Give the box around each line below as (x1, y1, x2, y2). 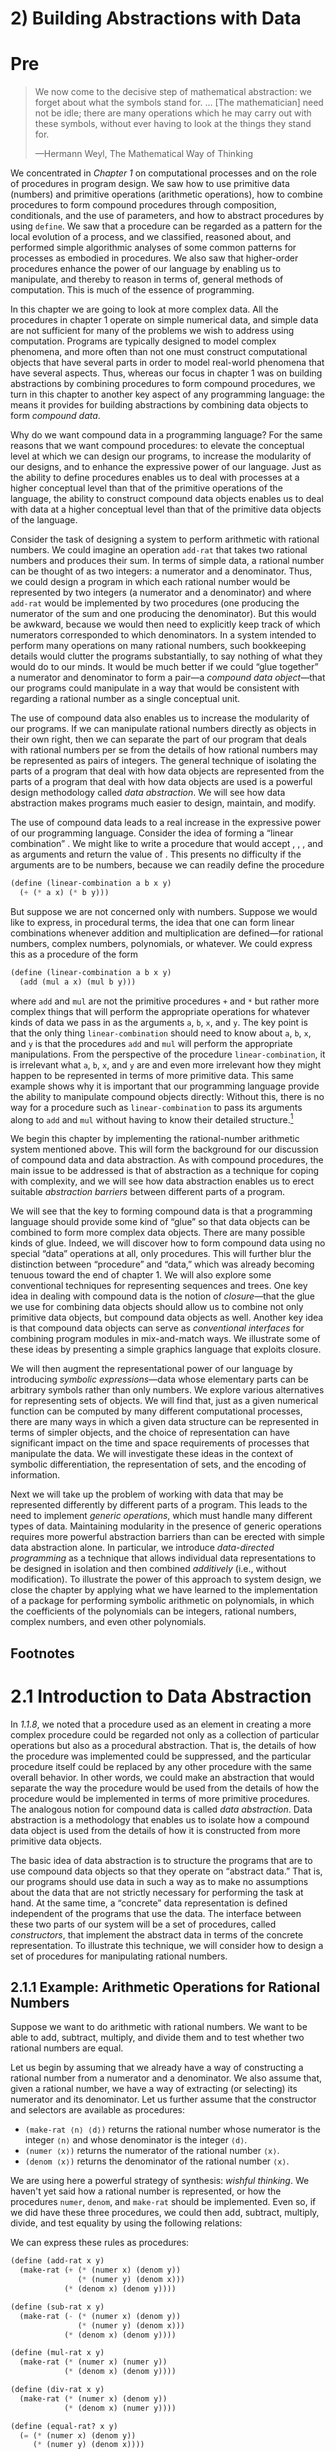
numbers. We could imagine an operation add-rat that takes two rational (10, 544, 308, 556)
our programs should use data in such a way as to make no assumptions (10, 1875, 309, 1887)
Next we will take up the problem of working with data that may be (10, 1488, 284, 1501)
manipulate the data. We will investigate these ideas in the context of (10, 1448, 294, 1460)
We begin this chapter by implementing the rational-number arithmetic (10, 1133, 300, 1145)
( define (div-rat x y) (10, 2385, 105, 2395)
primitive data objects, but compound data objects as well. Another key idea (10, 1312, 324, 1324)
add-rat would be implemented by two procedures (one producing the (10, 597, 300, 609)
